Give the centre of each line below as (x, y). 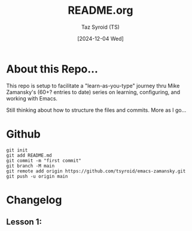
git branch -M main (31, 166)
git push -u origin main (37, 176)
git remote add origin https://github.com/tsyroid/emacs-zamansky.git (96, 171)
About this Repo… (52, 69)
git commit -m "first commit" (44, 160)
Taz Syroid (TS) (100, 27)
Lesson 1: (24, 222)
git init (17, 150)
